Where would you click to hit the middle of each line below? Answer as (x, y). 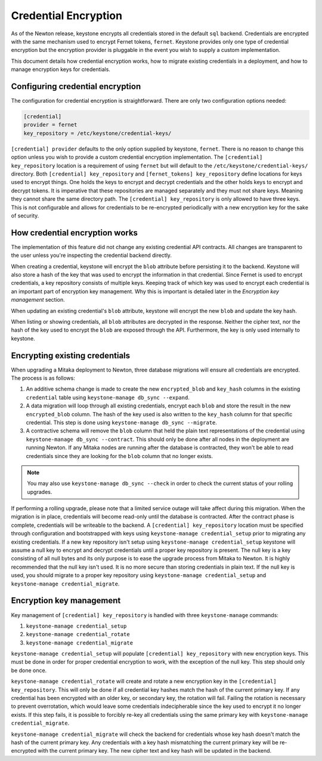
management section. (38, 300)
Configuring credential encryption (76, 86)
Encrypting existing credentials (71, 355)
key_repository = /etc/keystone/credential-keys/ (97, 133)
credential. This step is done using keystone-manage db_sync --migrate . (122, 422)
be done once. (29, 670)
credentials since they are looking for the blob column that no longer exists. (120, 456)
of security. (25, 216)
